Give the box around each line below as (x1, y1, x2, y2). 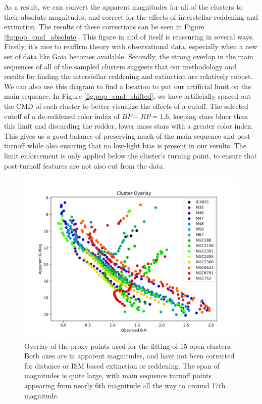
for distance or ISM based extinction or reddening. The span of (24, 360, 220, 371)
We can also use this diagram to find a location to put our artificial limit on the (4, 80, 251, 91)
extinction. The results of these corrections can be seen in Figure (4, 21, 204, 32)
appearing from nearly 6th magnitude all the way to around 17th (24, 380, 226, 391)
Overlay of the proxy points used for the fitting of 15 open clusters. (24, 340, 232, 351)
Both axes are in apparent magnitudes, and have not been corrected (24, 350, 235, 361)
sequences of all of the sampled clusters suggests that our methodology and (4, 61, 236, 71)
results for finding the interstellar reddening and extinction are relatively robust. (4, 71, 253, 82)
